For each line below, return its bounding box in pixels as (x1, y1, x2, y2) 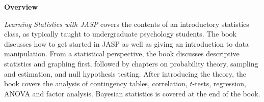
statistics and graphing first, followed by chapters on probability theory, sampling (4, 58, 258, 69)
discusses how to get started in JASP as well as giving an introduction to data (4, 38, 249, 49)
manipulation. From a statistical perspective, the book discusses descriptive (4, 48, 240, 59)
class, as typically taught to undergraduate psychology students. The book (4, 28, 236, 39)
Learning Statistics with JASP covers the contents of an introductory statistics (4, 18, 249, 29)
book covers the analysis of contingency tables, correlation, (4, 78, 188, 89)
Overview (4, 2, 38, 12)
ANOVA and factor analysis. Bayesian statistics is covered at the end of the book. (4, 88, 260, 98)
